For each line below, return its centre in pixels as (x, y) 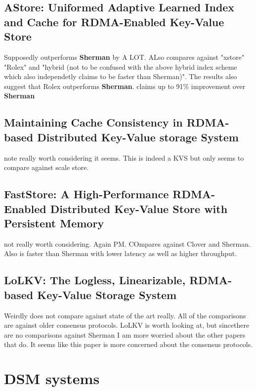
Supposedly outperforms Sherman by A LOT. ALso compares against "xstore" (124, 57)
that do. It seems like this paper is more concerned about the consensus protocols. (128, 344)
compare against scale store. (46, 167)
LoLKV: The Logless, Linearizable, (95, 280)
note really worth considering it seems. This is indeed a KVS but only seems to (124, 157)
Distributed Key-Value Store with (139, 208)
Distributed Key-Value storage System (138, 137)
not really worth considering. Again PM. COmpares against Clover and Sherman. (127, 243)
